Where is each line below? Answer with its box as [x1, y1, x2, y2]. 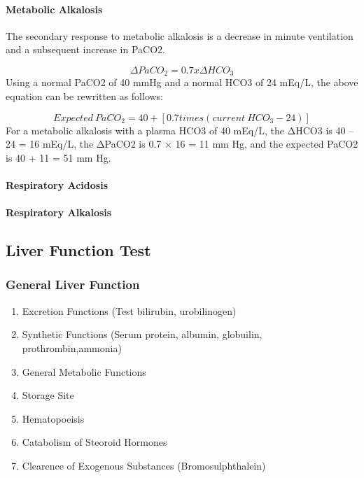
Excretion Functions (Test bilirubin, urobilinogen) [22, 303, 237, 318]
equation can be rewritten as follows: [6, 89, 164, 104]
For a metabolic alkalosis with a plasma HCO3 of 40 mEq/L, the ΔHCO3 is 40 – [6, 122, 354, 137]
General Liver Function [6, 276, 140, 293]
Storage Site [22, 388, 74, 402]
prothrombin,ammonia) [22, 340, 122, 355]
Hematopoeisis [22, 411, 85, 426]
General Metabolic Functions [22, 364, 146, 379]
